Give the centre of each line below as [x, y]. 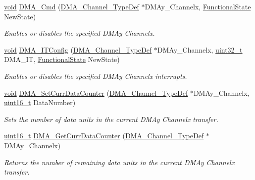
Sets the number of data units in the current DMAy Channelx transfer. [111, 119]
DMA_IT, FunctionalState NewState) [62, 59]
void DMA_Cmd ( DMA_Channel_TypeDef [72, 6]
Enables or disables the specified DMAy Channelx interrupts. [96, 76]
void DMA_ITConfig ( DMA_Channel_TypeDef [78, 49]
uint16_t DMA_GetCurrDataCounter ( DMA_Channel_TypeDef [104, 136]
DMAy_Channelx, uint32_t [200, 49]
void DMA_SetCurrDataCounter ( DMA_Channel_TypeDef [96, 92]
